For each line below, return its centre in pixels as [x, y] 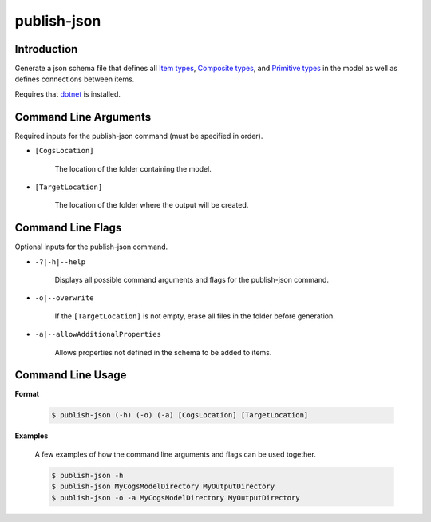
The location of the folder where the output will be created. [152, 205]
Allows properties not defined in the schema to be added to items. [163, 352]
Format [27, 394]
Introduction [46, 49]
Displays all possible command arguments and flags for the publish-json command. [192, 280]
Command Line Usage [71, 375]
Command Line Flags [68, 228]
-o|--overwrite [65, 298]
